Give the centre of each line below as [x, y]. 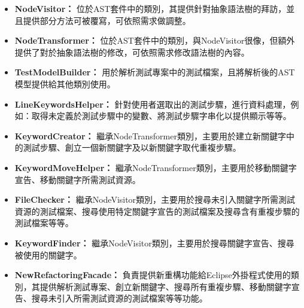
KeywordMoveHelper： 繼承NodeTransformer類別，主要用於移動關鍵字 [156, 167]
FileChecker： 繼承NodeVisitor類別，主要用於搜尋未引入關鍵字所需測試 [155, 199]
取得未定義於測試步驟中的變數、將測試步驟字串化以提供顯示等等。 [161, 116]
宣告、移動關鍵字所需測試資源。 [77, 179]
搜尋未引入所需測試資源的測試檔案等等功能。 [119, 298]
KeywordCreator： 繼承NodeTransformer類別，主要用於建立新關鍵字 [150, 135]
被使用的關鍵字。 [48, 254]
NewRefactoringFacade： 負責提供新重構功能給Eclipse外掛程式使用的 [153, 275]
